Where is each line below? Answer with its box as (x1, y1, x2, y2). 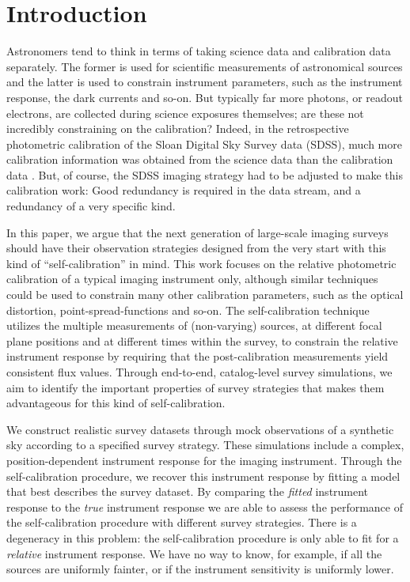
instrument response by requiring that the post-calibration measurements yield (6, 348, 389, 365)
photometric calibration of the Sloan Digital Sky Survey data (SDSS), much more (6, 135, 402, 152)
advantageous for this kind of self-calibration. (6, 395, 226, 411)
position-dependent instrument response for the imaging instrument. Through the (6, 452, 402, 468)
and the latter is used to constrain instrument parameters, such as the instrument (6, 74, 403, 90)
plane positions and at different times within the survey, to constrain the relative (6, 332, 398, 349)
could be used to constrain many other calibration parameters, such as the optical (6, 286, 404, 303)
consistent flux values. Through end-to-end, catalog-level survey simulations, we (6, 364, 393, 380)
